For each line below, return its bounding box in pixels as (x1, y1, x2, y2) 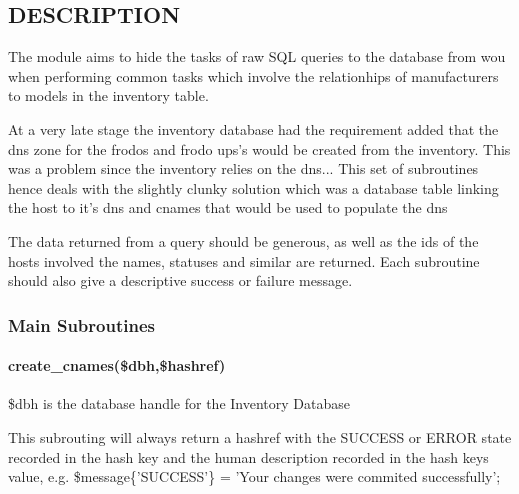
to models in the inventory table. (8, 85, 209, 106)
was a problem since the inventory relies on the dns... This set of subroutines (8, 158, 479, 179)
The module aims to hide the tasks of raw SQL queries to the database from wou (8, 46, 506, 67)
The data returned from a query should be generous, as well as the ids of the (8, 230, 479, 251)
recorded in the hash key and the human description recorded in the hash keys (8, 446, 489, 467)
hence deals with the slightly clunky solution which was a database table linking (8, 177, 499, 198)
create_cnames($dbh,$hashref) (8, 355, 226, 376)
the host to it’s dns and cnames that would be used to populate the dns (8, 197, 448, 218)
